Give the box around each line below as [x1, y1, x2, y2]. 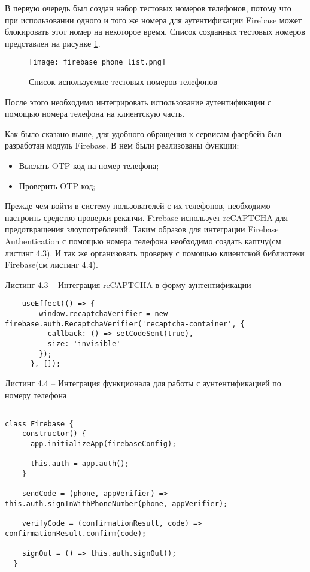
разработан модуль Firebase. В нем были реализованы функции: [5, 139, 239, 152]
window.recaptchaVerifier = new [39, 310, 168, 318]
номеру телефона [5, 388, 67, 401]
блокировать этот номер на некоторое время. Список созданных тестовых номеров [5, 25, 305, 38]
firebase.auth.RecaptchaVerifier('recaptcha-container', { [5, 319, 245, 328]
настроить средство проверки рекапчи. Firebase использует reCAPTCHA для [5, 211, 288, 223]
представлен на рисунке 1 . [5, 37, 101, 49]
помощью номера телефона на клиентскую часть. [5, 107, 185, 120]
